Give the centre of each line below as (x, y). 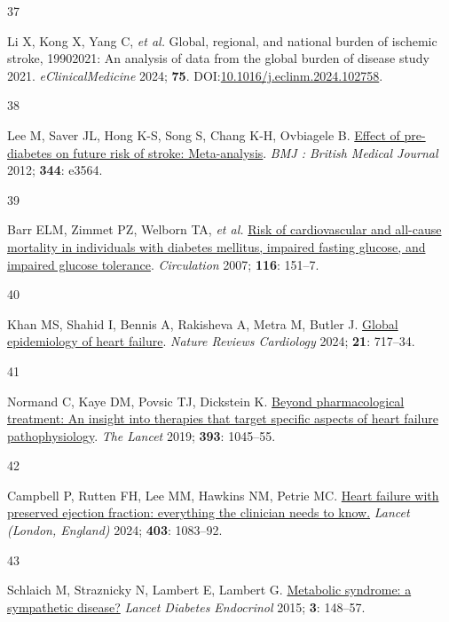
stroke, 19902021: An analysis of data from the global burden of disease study (218, 58)
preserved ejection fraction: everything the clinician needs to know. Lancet (209, 512)
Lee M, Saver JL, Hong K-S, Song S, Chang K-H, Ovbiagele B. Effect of (204, 134)
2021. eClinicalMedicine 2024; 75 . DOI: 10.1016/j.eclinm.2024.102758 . (195, 75)
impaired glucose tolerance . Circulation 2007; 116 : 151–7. (163, 264)
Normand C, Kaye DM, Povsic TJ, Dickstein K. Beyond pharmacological (206, 401)
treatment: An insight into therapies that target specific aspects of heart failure (223, 418)
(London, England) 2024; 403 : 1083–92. (115, 530)
